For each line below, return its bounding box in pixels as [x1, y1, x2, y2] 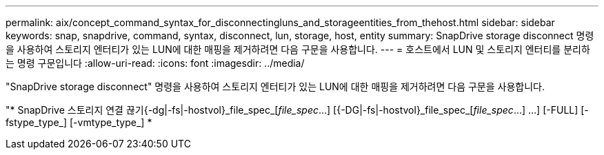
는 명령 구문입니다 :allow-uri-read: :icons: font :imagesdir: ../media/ [6, 57, 305, 69]
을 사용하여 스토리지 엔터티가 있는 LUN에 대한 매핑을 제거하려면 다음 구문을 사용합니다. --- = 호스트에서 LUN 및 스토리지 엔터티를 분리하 [6, 43, 590, 55]
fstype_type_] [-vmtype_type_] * [6, 116, 152, 128]
